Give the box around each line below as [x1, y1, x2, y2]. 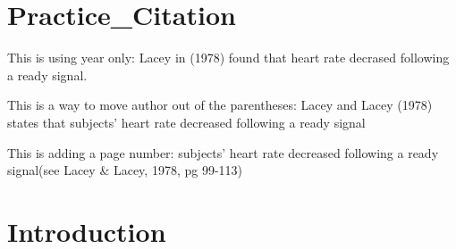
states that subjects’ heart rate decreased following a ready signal [7, 112, 366, 131]
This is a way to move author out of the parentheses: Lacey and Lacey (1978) [7, 95, 433, 114]
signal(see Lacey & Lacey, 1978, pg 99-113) [7, 161, 243, 179]
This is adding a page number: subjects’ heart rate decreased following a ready [7, 143, 439, 162]
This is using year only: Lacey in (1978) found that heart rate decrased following [7, 48, 450, 67]
